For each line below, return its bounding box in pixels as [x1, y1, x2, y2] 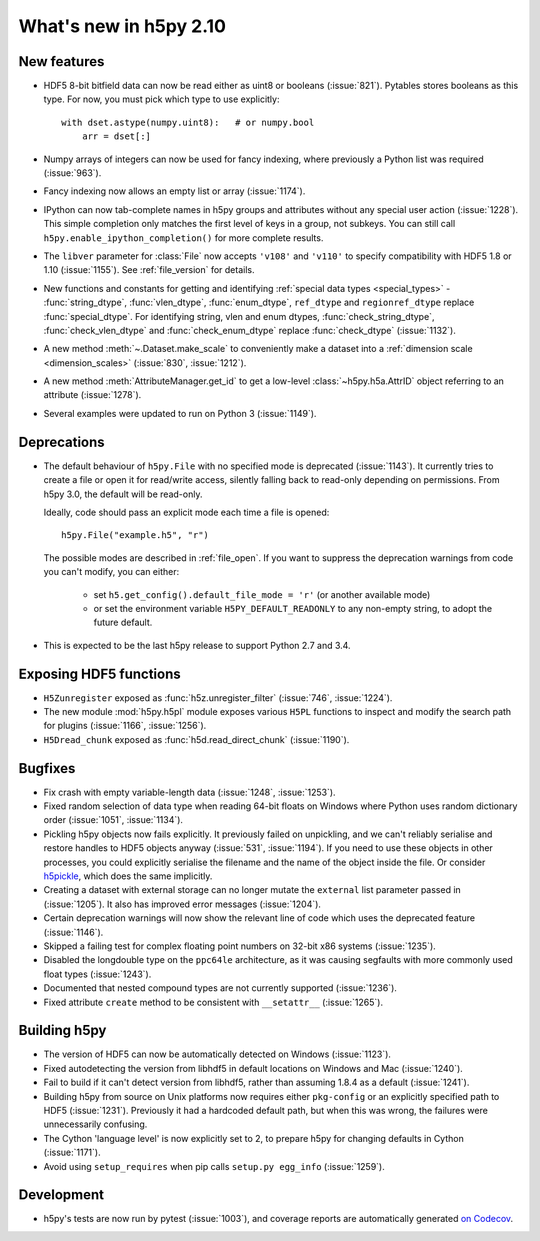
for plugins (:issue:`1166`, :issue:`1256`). [43, 720, 207, 732]
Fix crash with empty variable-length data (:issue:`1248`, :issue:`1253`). [43, 786, 336, 798]
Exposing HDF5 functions [18, 665, 181, 682]
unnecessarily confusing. [43, 1118, 148, 1130]
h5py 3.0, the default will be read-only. [43, 488, 203, 500]
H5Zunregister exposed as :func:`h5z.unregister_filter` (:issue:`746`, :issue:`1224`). [43, 691, 393, 704]
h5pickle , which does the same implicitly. [43, 870, 213, 882]
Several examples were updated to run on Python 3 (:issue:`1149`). [43, 407, 317, 419]
